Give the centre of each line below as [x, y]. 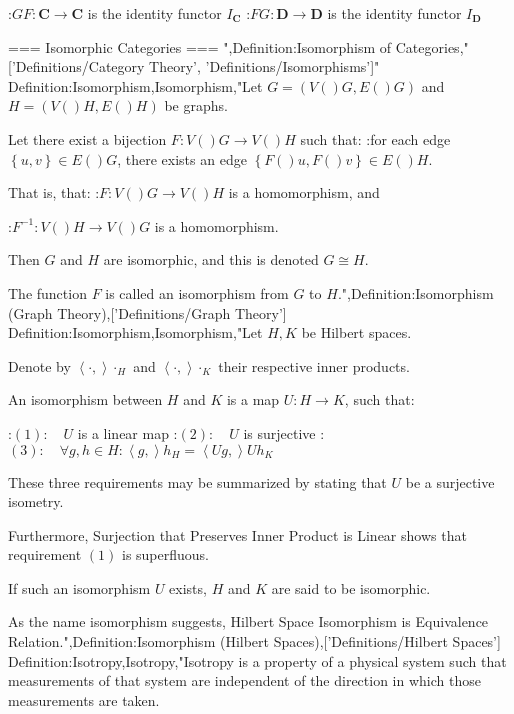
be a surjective [450, 481]
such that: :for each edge [375, 138]
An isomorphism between [85, 399]
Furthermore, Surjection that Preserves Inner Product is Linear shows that [237, 534]
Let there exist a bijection [87, 138]
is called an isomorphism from [197, 292]
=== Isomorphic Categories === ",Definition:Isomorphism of [200, 46]
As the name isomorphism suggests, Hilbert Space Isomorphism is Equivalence [248, 621]
